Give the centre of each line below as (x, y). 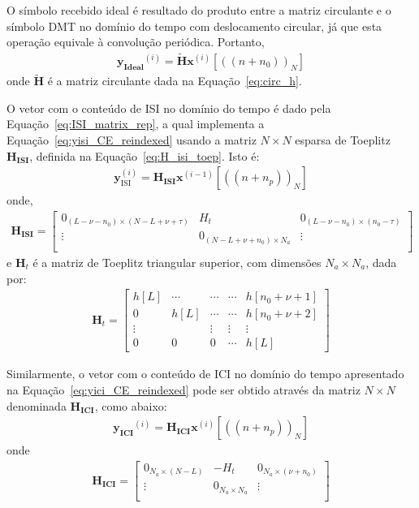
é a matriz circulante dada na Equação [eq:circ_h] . (175, 81)
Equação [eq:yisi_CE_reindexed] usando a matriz (132, 140)
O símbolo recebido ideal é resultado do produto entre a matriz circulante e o (199, 10)
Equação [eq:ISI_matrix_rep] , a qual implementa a (136, 124)
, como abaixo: (131, 405)
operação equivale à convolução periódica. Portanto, (136, 42)
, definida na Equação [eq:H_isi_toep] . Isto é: (145, 155)
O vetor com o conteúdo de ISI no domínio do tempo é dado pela (169, 108)
